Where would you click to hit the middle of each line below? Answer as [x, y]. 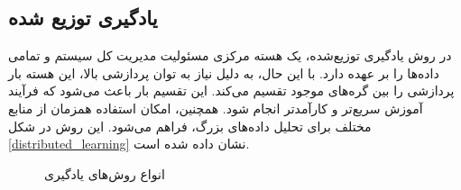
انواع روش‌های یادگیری [105, 173]
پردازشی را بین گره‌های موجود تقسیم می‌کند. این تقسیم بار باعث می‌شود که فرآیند [231, 90]
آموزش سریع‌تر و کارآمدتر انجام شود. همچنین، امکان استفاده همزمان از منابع [216, 108]
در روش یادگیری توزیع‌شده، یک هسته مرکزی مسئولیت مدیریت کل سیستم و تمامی [230, 55]
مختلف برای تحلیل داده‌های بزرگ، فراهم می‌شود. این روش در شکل [190, 126]
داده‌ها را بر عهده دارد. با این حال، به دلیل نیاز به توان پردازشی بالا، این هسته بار [224, 72]
